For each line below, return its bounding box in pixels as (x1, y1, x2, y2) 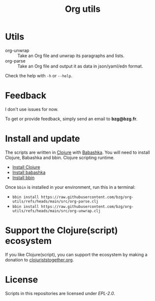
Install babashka (12, 169, 46, 175)
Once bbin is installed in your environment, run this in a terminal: (5, 184, 135, 190)
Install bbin (12, 174, 35, 180)
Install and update (5, 133, 80, 144)
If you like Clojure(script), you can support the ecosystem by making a (5, 251, 148, 257)
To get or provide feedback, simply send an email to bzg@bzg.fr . (5, 116, 138, 122)
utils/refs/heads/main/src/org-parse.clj (12, 199, 98, 204)
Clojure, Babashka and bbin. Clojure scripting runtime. (5, 154, 115, 161)
